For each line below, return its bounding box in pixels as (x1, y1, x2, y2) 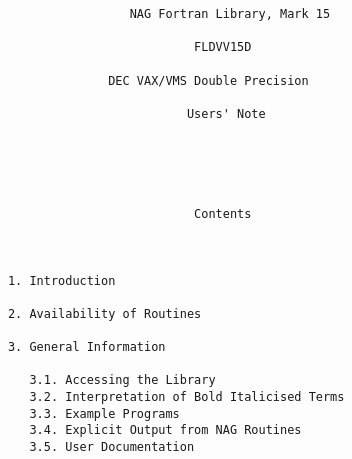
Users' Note (186, 106, 266, 121)
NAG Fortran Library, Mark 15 (129, 7, 331, 21)
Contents (194, 206, 252, 221)
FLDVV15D (194, 40, 252, 55)
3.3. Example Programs (29, 406, 180, 421)
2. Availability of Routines (7, 306, 202, 321)
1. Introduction (7, 273, 116, 288)
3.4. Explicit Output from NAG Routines (29, 423, 302, 438)
